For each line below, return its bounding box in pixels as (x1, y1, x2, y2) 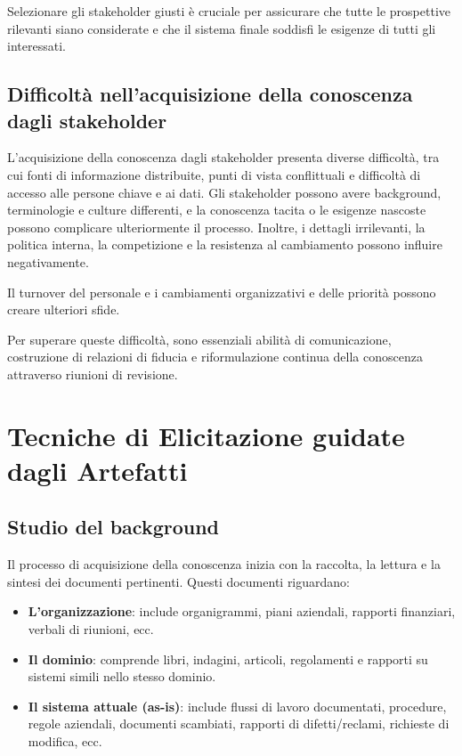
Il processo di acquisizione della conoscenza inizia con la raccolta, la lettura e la (7, 555, 441, 573)
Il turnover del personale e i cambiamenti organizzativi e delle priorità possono (7, 282, 436, 301)
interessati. (7, 37, 66, 55)
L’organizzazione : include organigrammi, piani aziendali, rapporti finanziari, (28, 602, 456, 621)
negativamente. (7, 252, 89, 271)
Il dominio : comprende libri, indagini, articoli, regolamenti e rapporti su (28, 649, 428, 668)
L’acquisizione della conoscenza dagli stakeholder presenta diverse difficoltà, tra (7, 148, 440, 167)
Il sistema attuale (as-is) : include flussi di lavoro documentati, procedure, (28, 696, 447, 715)
